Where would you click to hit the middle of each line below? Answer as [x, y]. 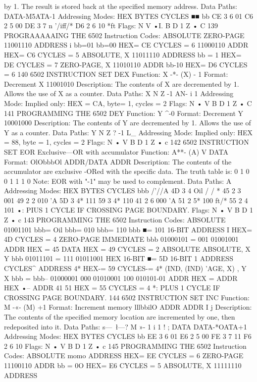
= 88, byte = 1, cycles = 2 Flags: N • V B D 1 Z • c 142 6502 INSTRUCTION [127, 142]
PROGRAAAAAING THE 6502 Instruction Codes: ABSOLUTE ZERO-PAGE [124, 35]
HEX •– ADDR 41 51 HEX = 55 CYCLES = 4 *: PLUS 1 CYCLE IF [112, 288]
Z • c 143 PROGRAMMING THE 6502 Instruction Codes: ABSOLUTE [115, 220]
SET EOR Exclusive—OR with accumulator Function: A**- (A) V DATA [116, 151]
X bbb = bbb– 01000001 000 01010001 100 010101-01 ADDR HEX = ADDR [121, 278]
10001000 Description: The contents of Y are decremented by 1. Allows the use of [128, 123]
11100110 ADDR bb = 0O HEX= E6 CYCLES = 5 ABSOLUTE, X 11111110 [123, 365]
